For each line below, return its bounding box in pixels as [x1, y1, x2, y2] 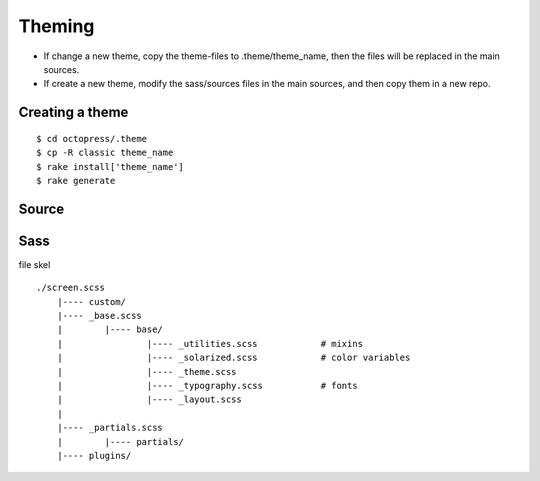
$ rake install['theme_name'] [36, 161, 185, 172]
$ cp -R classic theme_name [36, 147, 174, 159]
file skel [18, 258, 51, 270]
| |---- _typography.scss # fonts [56, 380, 359, 391]
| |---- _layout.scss [56, 394, 242, 405]
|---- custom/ [56, 296, 127, 307]
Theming [18, 15, 95, 37]
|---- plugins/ [56, 450, 132, 461]
